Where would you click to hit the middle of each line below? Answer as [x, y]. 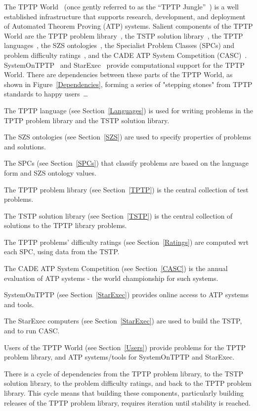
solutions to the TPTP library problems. [65, 225]
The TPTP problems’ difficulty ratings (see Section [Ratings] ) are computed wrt [126, 242]
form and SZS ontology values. [50, 172]
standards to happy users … [46, 94]
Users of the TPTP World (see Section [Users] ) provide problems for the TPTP [125, 347]
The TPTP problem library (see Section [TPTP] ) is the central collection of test [126, 189]
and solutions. [25, 146]
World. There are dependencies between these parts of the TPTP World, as [118, 74]
